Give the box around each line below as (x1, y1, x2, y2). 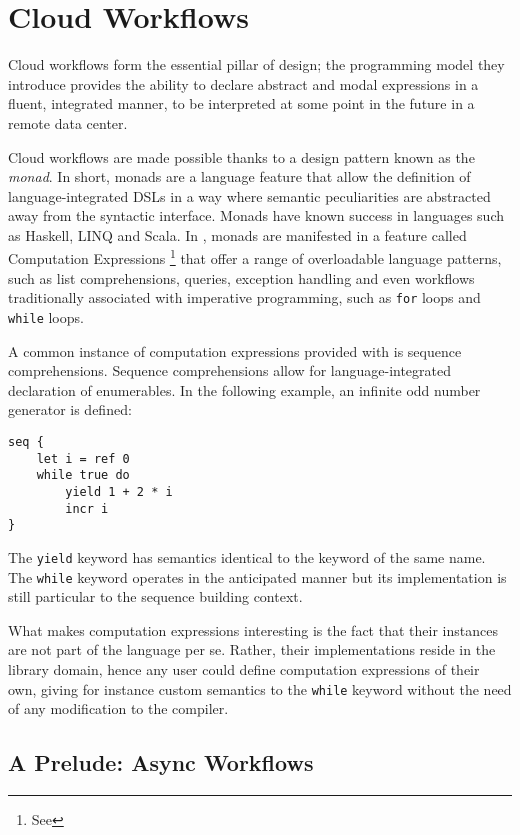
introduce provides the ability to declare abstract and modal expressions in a (8, 73, 479, 94)
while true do (36, 468, 130, 483)
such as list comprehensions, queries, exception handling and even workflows (8, 267, 475, 288)
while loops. (8, 306, 84, 327)
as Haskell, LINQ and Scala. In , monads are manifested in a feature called (8, 224, 467, 245)
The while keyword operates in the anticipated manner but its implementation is (8, 566, 507, 587)
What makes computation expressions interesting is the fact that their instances (8, 619, 498, 640)
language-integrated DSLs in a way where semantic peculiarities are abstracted (8, 185, 491, 206)
